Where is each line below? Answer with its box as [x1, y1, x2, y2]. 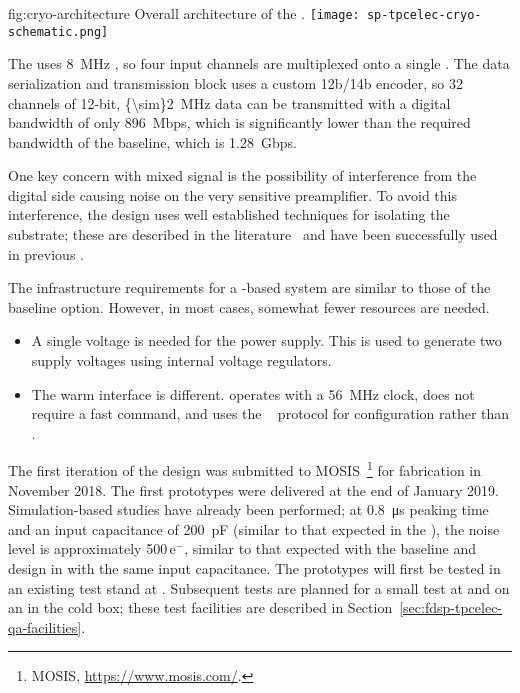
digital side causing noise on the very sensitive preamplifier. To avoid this [8, 184, 457, 205]
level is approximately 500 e [8, 538, 176, 559]
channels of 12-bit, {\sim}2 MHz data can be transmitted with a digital [8, 92, 451, 113]
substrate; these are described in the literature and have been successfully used [8, 224, 498, 245]
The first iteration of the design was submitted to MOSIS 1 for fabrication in [8, 457, 482, 481]
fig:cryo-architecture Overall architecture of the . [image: [8, 3, 360, 23]
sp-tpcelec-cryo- [366, 8, 482, 22]
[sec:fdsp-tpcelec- [399, 597, 503, 618]
